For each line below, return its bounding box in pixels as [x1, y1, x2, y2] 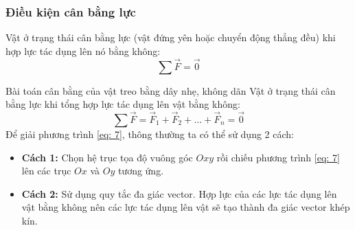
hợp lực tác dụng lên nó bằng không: [5, 43, 161, 58]
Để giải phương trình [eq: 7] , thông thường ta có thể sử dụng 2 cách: [5, 127, 294, 141]
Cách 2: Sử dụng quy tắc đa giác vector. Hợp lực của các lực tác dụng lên [21, 186, 337, 200]
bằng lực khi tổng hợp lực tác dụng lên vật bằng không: [5, 97, 240, 111]
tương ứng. [117, 163, 164, 178]
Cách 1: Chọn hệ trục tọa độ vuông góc [21, 150, 193, 164]
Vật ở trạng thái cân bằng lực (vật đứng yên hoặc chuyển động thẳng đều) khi [5, 30, 336, 45]
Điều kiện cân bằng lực [5, 3, 136, 20]
